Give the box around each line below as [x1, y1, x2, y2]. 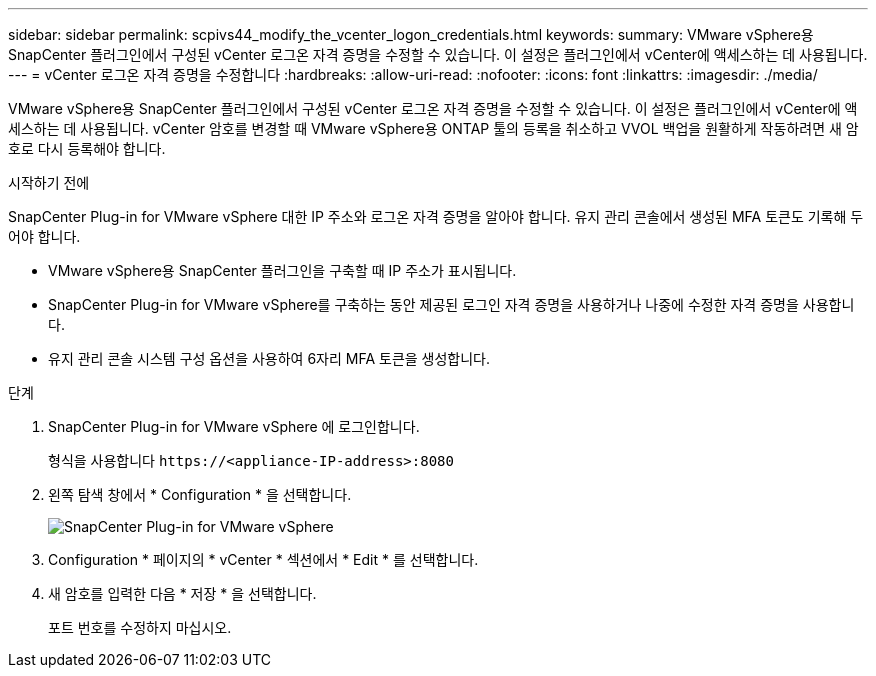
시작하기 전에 [8, 174, 90, 191]
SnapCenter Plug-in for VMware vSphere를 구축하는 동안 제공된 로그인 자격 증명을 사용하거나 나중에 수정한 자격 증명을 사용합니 [48, 296, 855, 313]
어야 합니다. [8, 228, 81, 245]
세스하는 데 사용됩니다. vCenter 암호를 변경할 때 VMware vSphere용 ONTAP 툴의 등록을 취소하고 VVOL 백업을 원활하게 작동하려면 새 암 [8, 120, 859, 137]
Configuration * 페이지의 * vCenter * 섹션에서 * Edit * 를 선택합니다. [48, 551, 479, 568]
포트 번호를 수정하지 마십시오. [48, 619, 232, 636]
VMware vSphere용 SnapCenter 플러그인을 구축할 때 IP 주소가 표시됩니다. [48, 262, 517, 279]
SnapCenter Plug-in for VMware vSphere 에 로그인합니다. [48, 418, 420, 435]
